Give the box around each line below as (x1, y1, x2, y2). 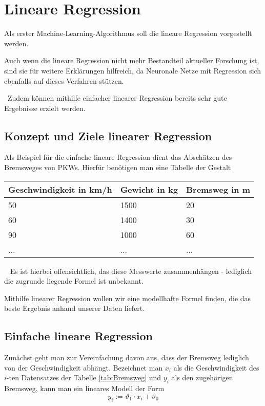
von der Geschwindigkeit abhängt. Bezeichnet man (4, 362, 163, 373)
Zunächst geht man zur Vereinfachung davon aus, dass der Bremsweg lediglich (4, 352, 249, 363)
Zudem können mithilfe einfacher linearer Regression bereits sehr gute (7, 93, 227, 103)
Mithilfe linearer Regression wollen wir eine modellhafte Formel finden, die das (4, 292, 251, 303)
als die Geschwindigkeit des (173, 362, 259, 373)
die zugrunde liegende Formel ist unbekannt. (4, 275, 144, 286)
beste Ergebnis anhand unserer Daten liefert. (4, 303, 145, 313)
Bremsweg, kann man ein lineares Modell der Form (4, 383, 165, 394)
